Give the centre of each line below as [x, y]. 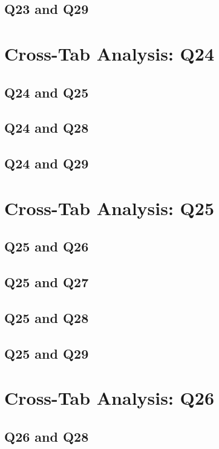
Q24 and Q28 [47, 128]
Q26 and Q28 [47, 436]
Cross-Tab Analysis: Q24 [109, 53]
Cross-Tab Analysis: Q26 [109, 398]
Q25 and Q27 [47, 282]
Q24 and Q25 [47, 92]
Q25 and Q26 [47, 246]
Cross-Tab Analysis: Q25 [109, 208]
